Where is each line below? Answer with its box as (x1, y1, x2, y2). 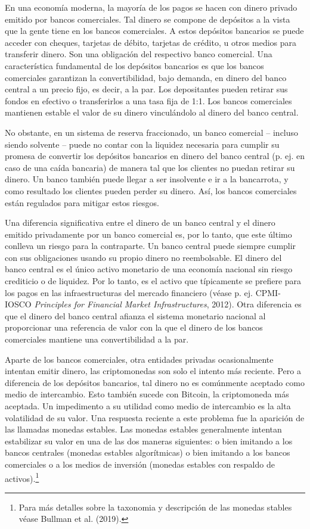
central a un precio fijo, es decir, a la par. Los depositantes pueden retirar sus (5, 83, 288, 95)
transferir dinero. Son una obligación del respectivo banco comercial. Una (5, 48, 272, 60)
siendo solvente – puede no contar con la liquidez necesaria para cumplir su (5, 138, 280, 150)
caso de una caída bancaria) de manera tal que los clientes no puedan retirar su (5, 161, 295, 173)
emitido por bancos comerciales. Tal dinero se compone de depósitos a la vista (5, 13, 290, 25)
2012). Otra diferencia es (212, 298, 302, 310)
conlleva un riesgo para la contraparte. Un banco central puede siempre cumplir (5, 239, 296, 252)
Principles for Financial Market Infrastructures (34, 298, 207, 310)
